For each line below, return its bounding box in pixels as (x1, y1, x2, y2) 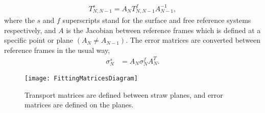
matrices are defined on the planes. (25, 99, 134, 110)
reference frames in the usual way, (4, 44, 110, 55)
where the (4, 14, 35, 25)
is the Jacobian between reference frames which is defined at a (66, 24, 261, 35)
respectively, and (4, 24, 56, 35)
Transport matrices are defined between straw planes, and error (25, 89, 223, 100)
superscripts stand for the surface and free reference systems (62, 14, 251, 25)
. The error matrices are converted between (126, 35, 261, 45)
